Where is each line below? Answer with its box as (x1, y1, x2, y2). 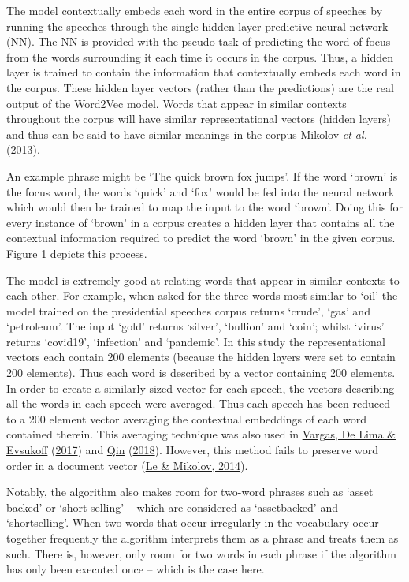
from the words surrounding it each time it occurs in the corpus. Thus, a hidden (6, 48, 394, 65)
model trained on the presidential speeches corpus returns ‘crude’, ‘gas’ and (6, 302, 370, 319)
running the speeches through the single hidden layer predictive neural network (6, 17, 389, 34)
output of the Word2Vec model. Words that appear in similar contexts (6, 95, 347, 111)
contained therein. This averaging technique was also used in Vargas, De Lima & (6, 426, 396, 442)
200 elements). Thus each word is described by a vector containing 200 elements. (6, 364, 396, 381)
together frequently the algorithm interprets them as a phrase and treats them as (6, 530, 399, 546)
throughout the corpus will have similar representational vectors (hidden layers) (6, 110, 391, 127)
